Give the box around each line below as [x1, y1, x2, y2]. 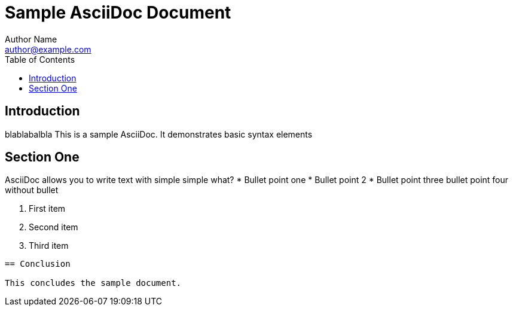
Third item [29, 240, 69, 251]
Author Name [5, 33, 57, 44]
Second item [29, 222, 78, 233]
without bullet [5, 185, 59, 196]
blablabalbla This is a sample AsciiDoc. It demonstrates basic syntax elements [5, 129, 313, 139]
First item [29, 203, 66, 214]
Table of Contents [5, 54, 75, 65]
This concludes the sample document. [5, 278, 182, 288]
